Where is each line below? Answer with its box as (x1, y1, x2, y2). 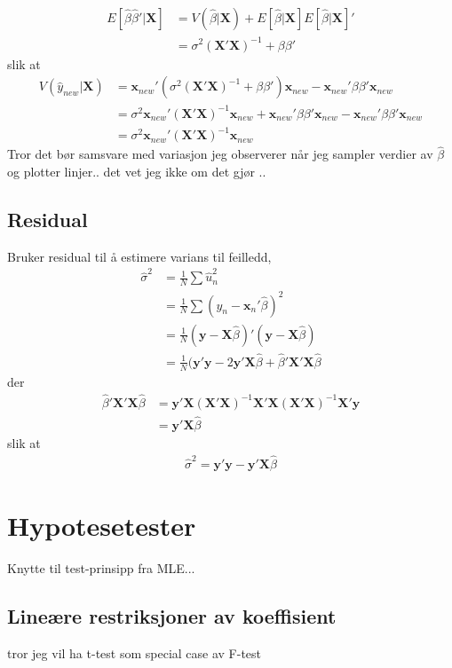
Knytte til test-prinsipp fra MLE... (7, 558, 195, 577)
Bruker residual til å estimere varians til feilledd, (7, 247, 272, 265)
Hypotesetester (7, 507, 196, 543)
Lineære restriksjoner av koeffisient (7, 601, 337, 629)
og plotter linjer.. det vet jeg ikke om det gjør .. (7, 162, 266, 181)
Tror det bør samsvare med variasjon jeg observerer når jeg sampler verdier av (7, 145, 433, 163)
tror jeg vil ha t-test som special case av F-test (7, 643, 262, 662)
